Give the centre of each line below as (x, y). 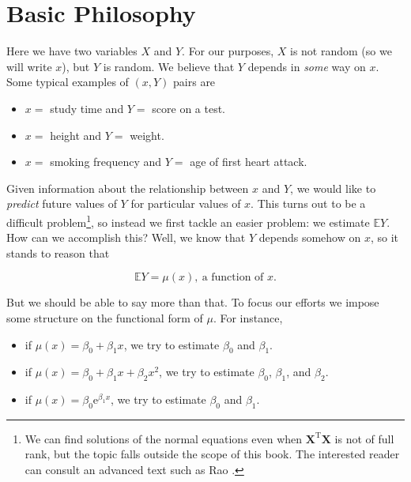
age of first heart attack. (249, 162)
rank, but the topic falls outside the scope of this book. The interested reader (212, 454)
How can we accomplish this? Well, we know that (126, 237)
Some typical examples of (68, 82)
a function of (233, 278)
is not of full (364, 438)
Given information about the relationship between (128, 188)
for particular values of (186, 203)
